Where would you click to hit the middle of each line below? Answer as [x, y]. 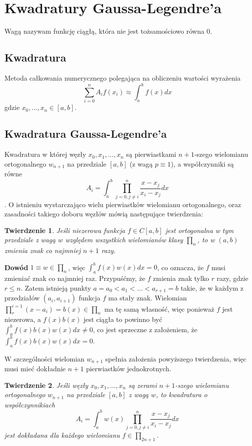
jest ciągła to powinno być [123, 319]
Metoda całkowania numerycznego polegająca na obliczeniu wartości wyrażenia [123, 77]
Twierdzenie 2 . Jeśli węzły [46, 385]
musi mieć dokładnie [35, 369]
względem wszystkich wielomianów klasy [124, 240]
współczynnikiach [30, 404]
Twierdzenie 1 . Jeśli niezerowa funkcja [65, 230]
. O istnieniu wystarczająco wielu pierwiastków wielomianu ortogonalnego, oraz [123, 204]
